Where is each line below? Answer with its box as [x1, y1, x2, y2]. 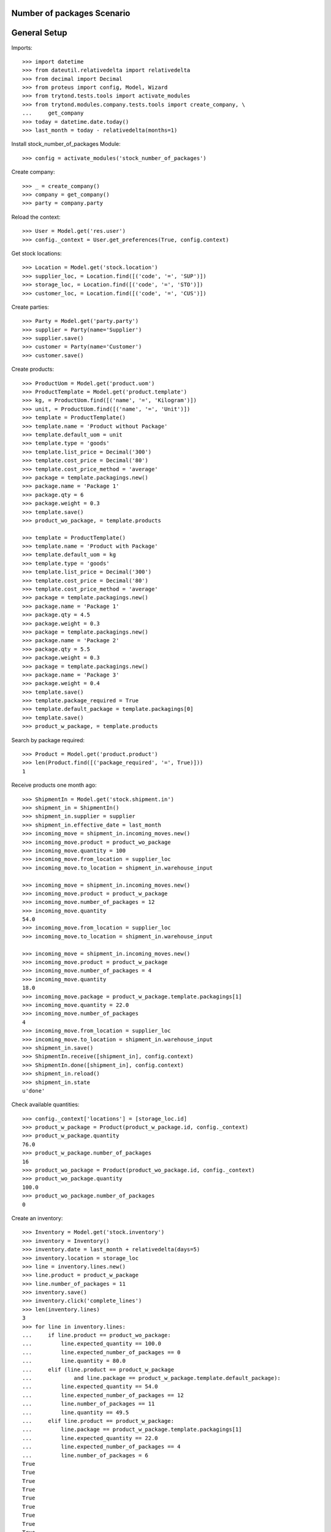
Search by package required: [11, 736, 85, 744]
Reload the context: [11, 213, 61, 221]
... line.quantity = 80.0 [22, 1357, 126, 1365]
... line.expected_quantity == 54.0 [22, 1383, 159, 1390]
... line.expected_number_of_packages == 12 [22, 1392, 184, 1398]
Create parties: [11, 303, 49, 311]
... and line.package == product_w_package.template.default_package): [22, 1375, 281, 1381]
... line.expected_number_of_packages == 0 [22, 1349, 181, 1356]
